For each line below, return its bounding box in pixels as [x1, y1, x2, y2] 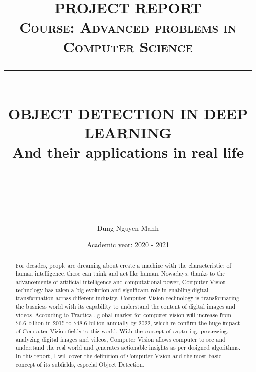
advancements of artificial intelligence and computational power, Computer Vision [15, 277, 226, 286]
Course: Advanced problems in [19, 17, 237, 37]
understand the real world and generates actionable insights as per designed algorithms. [15, 343, 240, 352]
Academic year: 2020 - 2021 [87, 239, 169, 249]
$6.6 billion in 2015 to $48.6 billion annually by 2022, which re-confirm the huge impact [15, 319, 240, 327]
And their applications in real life [12, 142, 244, 162]
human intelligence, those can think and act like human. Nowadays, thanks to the [15, 269, 225, 278]
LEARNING [84, 123, 172, 143]
